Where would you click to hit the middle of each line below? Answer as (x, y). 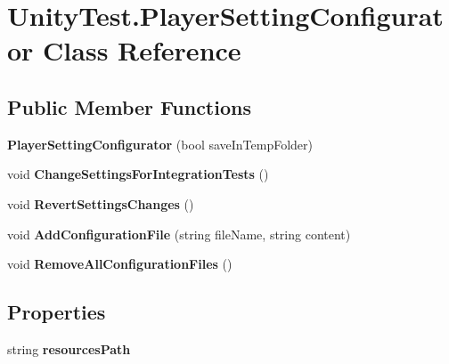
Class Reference (142, 50)
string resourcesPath (69, 348)
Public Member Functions (129, 106)
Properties (57, 312)
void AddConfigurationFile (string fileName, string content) (179, 234)
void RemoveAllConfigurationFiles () (120, 264)
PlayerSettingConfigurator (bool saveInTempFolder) (160, 144)
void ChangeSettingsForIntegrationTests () (138, 174)
